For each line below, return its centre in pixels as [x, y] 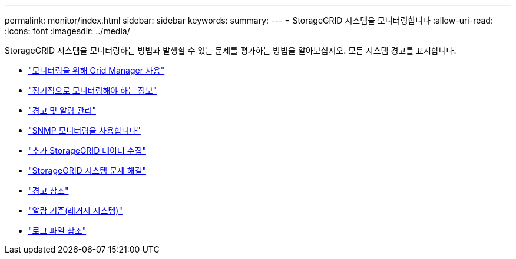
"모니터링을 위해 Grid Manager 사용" [97, 70]
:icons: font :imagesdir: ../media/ [67, 31]
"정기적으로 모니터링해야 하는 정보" [93, 90]
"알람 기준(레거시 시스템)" [75, 210]
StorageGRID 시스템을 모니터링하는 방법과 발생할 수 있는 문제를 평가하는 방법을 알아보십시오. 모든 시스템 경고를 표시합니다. [231, 50]
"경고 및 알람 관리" [62, 110]
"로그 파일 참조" [57, 230]
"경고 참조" [49, 190]
